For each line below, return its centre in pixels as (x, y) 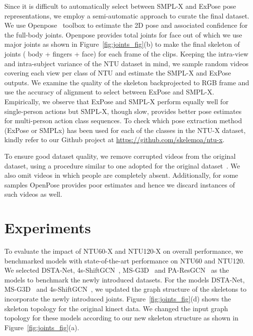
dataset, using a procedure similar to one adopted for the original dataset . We (122, 165)
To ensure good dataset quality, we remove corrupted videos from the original (120, 156)
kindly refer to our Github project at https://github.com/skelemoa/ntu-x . (115, 140)
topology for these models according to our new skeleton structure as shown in (121, 318)
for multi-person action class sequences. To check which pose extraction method (123, 121)
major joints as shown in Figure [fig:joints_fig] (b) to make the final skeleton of (122, 44)
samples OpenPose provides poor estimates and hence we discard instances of (120, 184)
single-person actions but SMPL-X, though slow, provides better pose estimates (123, 111)
